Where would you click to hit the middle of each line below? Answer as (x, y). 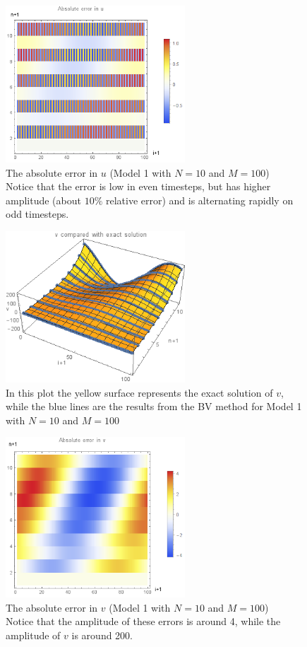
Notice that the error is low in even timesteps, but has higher (138, 186)
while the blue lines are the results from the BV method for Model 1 (154, 406)
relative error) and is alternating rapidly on (199, 200)
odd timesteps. (37, 214)
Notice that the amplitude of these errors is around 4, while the (143, 621)
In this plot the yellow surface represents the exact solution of (139, 392)
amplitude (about (43, 200)
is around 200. (102, 635)
